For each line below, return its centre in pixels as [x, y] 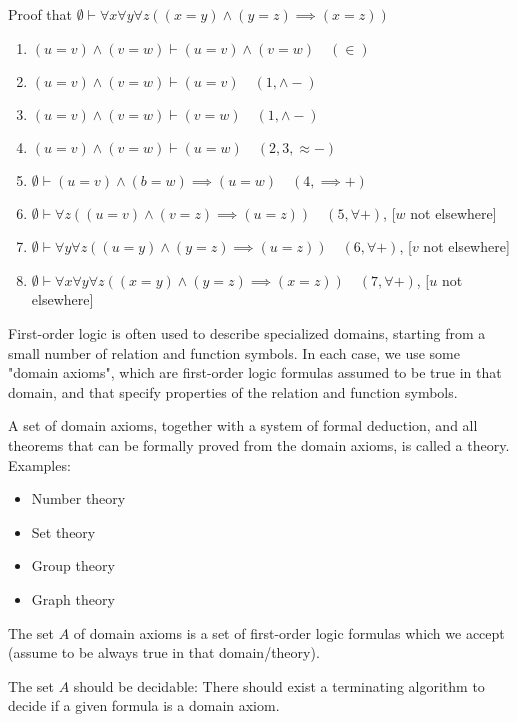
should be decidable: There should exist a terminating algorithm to [279, 685]
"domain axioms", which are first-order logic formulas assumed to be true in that [255, 372]
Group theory [73, 565]
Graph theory [73, 598]
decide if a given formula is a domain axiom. [144, 705]
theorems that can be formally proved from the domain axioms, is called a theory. [259, 444]
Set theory [63, 531]
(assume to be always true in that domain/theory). [164, 652]
